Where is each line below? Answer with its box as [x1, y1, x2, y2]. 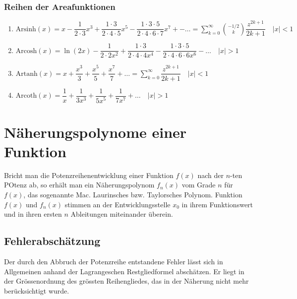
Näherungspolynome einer [4, 121, 187, 142]
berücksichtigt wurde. [4, 285, 69, 296]
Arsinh [15, 25, 36, 33]
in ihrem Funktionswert [181, 199, 253, 209]
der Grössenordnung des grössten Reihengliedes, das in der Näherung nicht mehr [4, 276, 249, 286]
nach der [197, 170, 224, 180]
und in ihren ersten [4, 209, 62, 219]
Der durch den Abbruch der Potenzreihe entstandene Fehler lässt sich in [4, 256, 223, 266]
